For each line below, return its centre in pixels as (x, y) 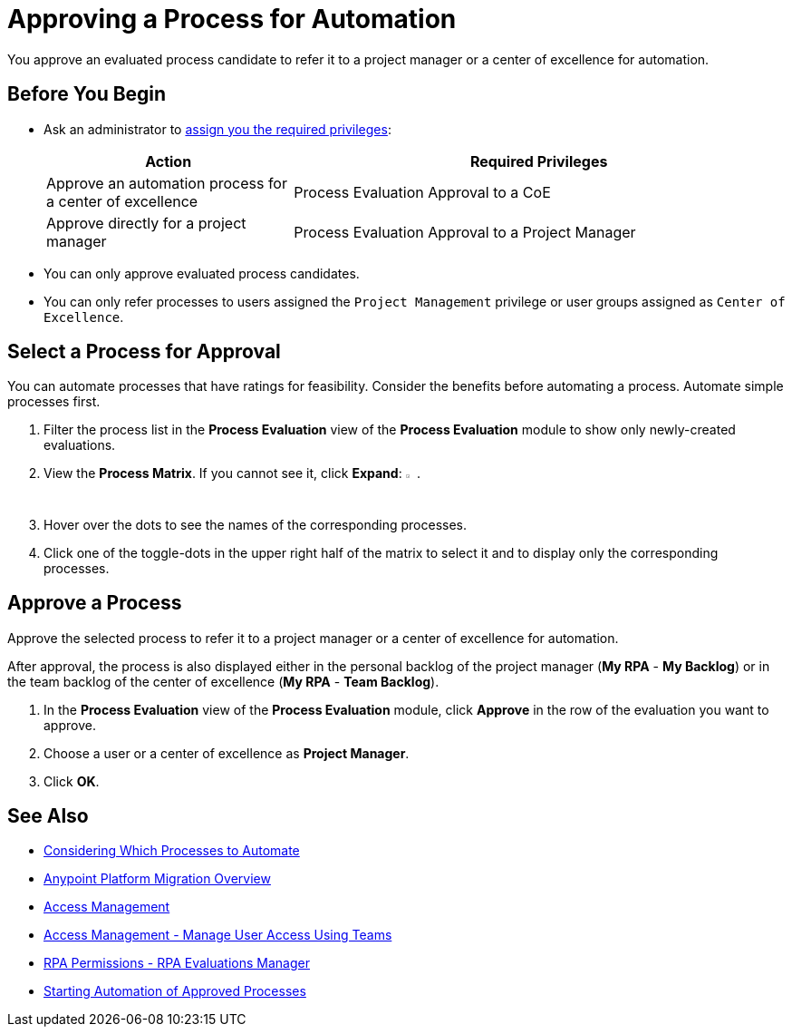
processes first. (54, 402)
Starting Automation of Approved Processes (175, 991)
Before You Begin (87, 94)
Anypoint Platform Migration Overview (157, 879)
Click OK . (72, 781)
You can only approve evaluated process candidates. (202, 273)
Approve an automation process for (167, 183)
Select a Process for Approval (144, 352)
